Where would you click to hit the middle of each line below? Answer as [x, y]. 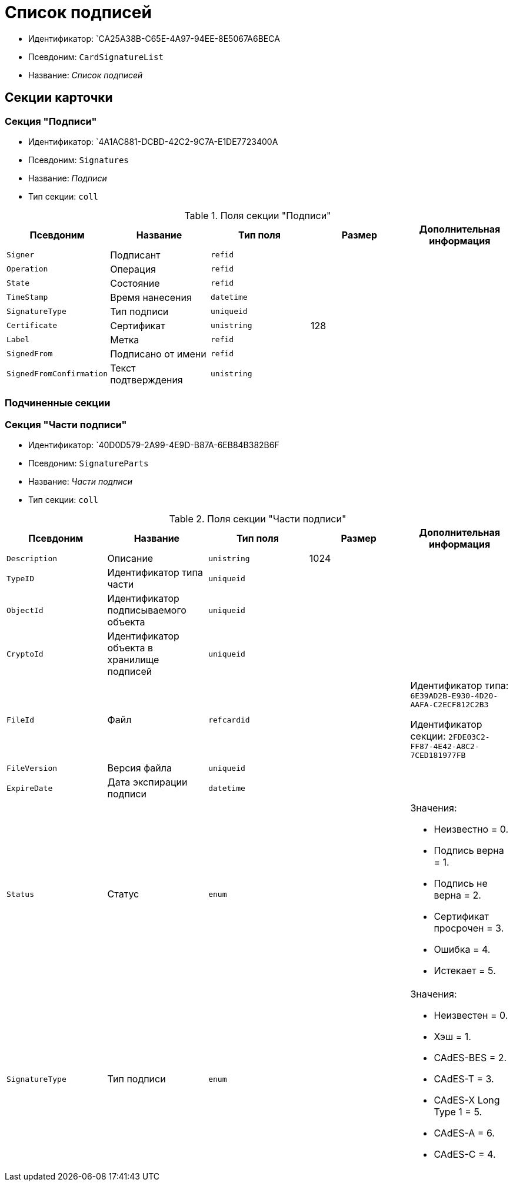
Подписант [135, 255]
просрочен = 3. [469, 928]
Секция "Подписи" [51, 121]
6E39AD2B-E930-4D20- [454, 696]
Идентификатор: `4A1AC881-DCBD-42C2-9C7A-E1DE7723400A [153, 141]
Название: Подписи [68, 178]
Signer [20, 255]
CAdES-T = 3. [464, 1079]
